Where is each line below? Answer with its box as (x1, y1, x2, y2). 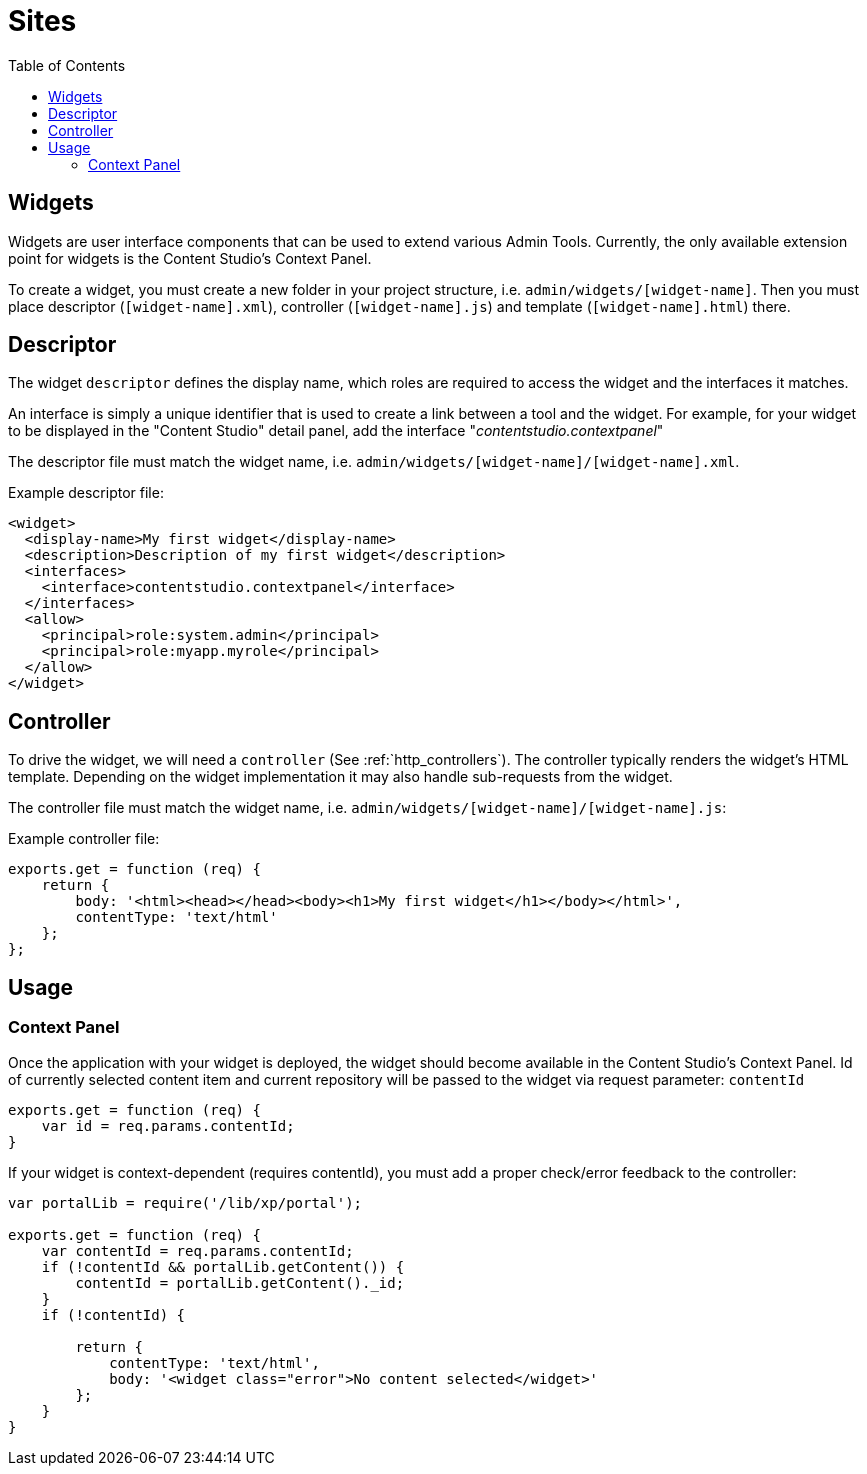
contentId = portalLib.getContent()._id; (75, 1274, 405, 1291)
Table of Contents (8, 56, 126, 74)
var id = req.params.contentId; (41, 1117, 295, 1134)
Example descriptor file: (8, 484, 164, 502)
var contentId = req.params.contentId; (41, 1242, 354, 1259)
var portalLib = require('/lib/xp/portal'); (8, 1194, 363, 1211)
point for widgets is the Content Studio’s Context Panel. (8, 249, 372, 267)
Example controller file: (8, 830, 160, 848)
